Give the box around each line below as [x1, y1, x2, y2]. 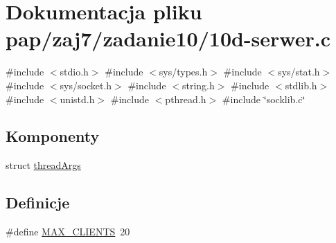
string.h [182, 78, 215, 92]
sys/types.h [159, 64, 208, 79]
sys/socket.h [60, 78, 112, 92]
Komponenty [6, 125, 100, 147]
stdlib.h [285, 78, 317, 92]
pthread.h [165, 91, 206, 106]
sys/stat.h [278, 64, 320, 79]
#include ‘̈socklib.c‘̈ [222, 91, 306, 106]
